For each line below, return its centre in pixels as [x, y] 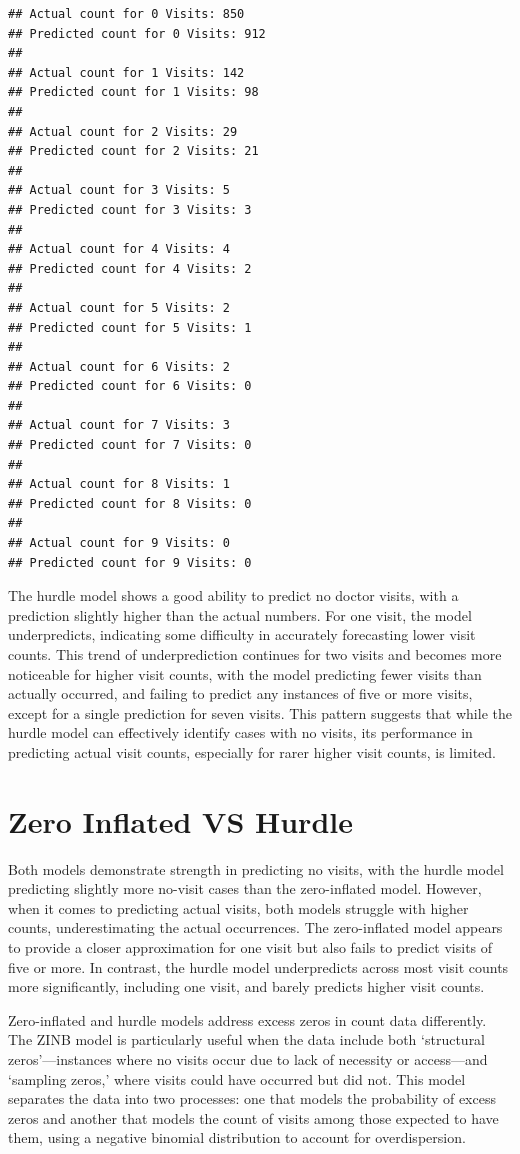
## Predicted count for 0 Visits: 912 [137, 33]
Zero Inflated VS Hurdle [180, 820]
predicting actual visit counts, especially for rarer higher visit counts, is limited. [252, 751]
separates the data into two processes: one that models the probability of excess [252, 1098]
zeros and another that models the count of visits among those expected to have [253, 1117]
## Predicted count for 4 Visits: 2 [130, 268]
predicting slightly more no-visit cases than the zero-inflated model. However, [245, 888]
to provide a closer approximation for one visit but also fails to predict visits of [250, 947]
